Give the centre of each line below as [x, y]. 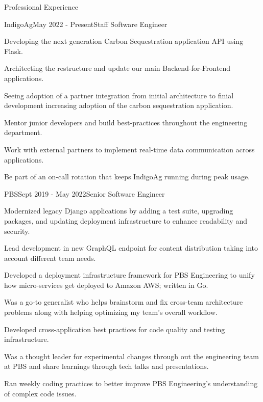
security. [17, 231]
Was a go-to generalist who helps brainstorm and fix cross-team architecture [124, 302]
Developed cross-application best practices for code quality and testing [115, 329]
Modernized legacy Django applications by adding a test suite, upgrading [119, 211]
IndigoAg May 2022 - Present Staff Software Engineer [86, 24]
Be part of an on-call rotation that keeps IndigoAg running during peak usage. [127, 177]
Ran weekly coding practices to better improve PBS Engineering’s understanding [131, 383]
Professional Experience [41, 7]
